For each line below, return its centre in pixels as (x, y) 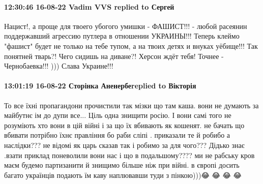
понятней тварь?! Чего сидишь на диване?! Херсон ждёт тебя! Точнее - (114, 56)
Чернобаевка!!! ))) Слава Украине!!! (59, 66)
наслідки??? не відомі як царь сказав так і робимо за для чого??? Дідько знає (124, 145)
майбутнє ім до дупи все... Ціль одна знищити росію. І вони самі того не (118, 115)
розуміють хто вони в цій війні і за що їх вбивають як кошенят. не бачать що (124, 125)
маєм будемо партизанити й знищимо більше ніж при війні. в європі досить (122, 165)
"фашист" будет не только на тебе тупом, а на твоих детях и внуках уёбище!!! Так (131, 45)
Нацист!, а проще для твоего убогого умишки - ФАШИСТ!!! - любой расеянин (126, 26)
